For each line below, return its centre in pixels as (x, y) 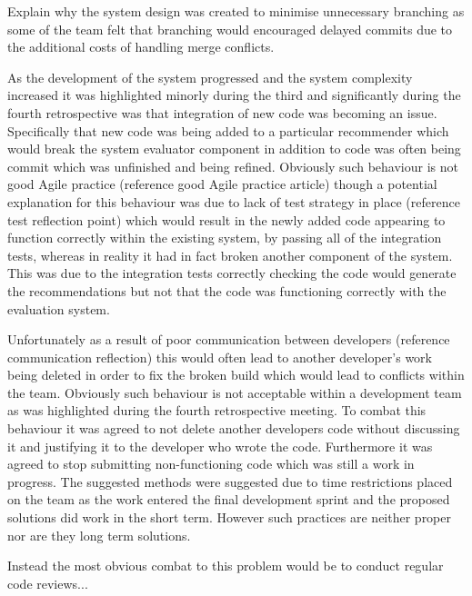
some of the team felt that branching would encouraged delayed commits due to (230, 29)
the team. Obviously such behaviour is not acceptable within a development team (235, 392)
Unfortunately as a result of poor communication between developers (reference (229, 339)
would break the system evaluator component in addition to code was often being (234, 149)
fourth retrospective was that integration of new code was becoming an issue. (222, 112)
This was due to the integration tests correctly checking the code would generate (232, 273)
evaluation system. (59, 308)
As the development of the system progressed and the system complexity (210, 77)
